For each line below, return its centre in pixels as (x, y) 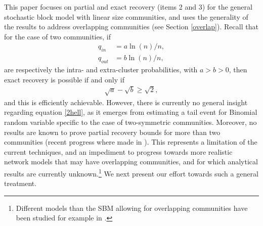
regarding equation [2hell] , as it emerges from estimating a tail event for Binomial (131, 112)
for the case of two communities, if (57, 36)
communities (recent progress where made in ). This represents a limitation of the (131, 142)
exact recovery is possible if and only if (64, 79)
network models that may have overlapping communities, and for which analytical (131, 162)
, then (238, 70)
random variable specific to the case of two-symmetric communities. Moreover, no (130, 122)
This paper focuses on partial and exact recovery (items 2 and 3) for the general (128, 7)
